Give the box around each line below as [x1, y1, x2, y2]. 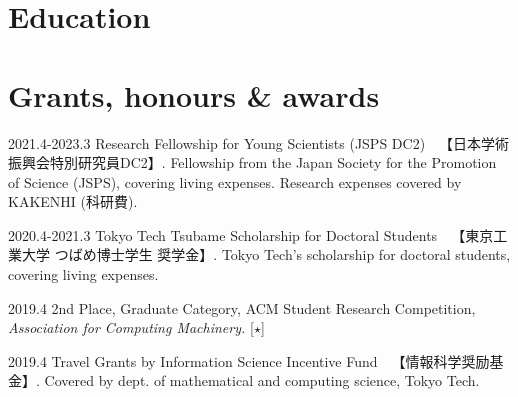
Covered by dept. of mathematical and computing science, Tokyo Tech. [44, 370, 480, 391]
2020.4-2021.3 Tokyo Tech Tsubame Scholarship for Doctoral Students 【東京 [8, 224, 494, 245]
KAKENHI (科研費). [8, 191, 138, 212]
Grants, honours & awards [8, 74, 380, 115]
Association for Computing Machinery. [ [8, 317, 254, 338]
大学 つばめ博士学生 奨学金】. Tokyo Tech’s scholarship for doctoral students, [21, 244, 511, 265]
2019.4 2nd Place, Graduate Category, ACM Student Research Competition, [8, 297, 476, 318]
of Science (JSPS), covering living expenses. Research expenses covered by [8, 171, 462, 192]
